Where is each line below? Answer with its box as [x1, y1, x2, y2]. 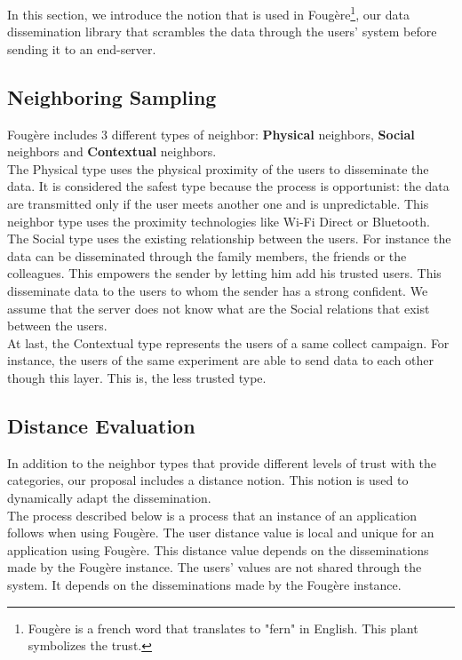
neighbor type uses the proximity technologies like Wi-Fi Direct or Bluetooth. [7, 211, 430, 230]
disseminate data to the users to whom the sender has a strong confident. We [7, 281, 428, 299]
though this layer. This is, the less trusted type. [7, 368, 267, 386]
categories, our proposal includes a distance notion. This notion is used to [7, 471, 409, 489]
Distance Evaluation [7, 411, 195, 439]
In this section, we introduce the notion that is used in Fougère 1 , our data [7, 3, 410, 23]
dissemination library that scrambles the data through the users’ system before [7, 22, 437, 41]
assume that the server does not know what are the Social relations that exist [7, 298, 430, 317]
